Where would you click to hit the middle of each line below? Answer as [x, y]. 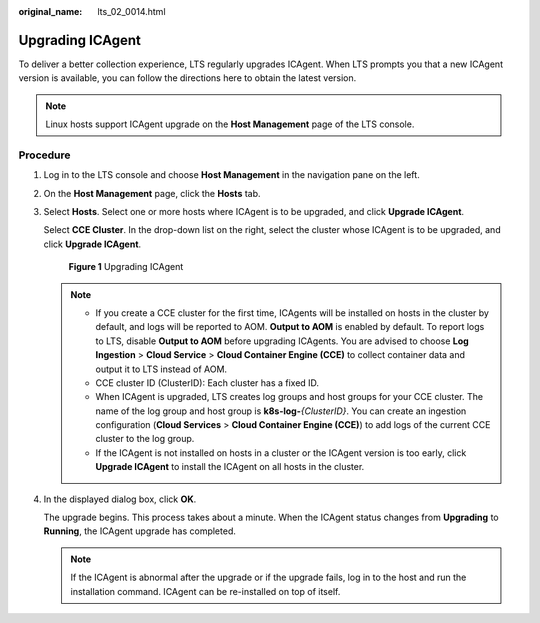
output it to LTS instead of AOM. [161, 369]
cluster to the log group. [145, 439]
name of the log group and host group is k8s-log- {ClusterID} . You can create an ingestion [281, 411]
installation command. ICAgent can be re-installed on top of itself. [205, 591]
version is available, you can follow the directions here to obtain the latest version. [187, 78]
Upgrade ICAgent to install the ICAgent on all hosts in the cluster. [230, 467]
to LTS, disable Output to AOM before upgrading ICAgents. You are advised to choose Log [282, 341]
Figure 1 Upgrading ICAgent [126, 267]
